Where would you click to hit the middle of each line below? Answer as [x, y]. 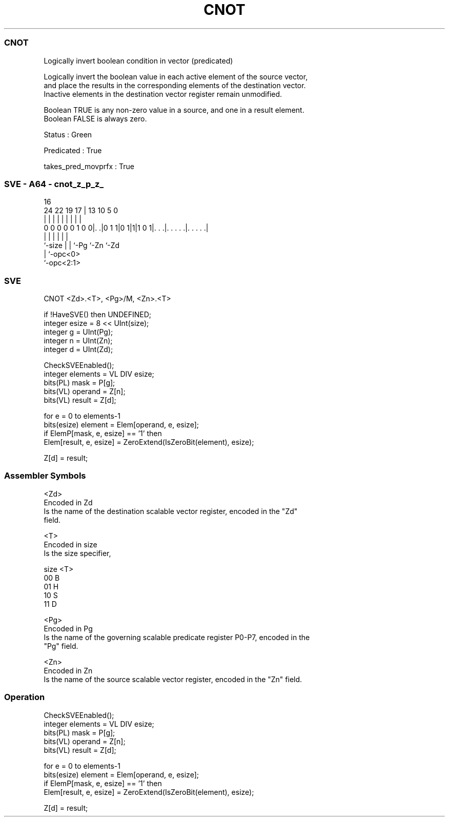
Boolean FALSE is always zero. [95, 118]
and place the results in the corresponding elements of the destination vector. [175, 85]
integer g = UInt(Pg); [78, 332]
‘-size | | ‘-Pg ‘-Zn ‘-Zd [82, 245]
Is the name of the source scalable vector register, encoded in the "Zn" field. [173, 679]
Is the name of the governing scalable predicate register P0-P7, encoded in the [177, 637]
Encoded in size [70, 544]
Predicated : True [73, 150]
